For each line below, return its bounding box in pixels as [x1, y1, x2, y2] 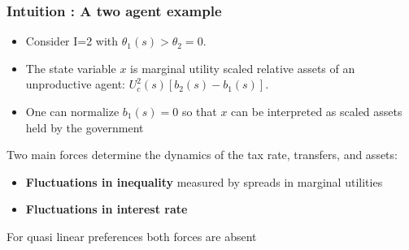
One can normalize [25, 103, 120, 119]
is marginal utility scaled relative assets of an [130, 59, 355, 76]
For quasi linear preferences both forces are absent [7, 227, 257, 244]
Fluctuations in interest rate [25, 200, 188, 218]
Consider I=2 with [25, 32, 119, 50]
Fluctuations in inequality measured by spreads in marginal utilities [25, 173, 383, 190]
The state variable [25, 59, 116, 76]
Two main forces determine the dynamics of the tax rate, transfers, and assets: [7, 146, 398, 163]
